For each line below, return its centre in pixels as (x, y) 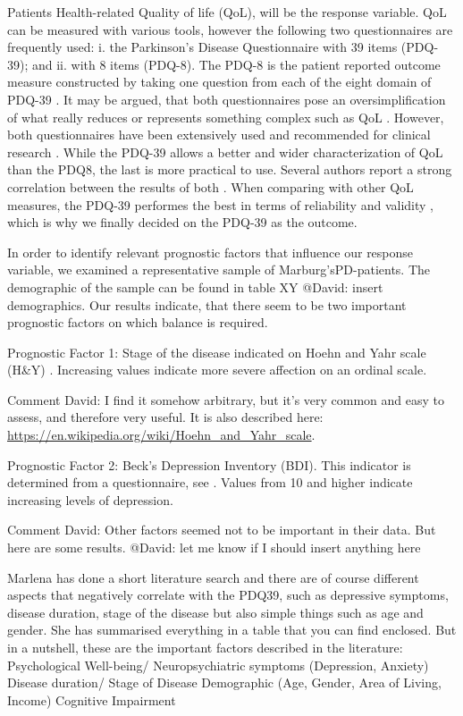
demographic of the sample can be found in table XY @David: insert (195, 286)
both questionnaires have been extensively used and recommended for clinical (219, 135)
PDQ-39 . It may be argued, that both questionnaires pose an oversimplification (227, 99)
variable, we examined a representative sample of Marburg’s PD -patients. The (219, 270)
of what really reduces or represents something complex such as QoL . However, (226, 117)
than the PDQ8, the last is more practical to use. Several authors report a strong (230, 169)
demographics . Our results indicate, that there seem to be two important (207, 304)
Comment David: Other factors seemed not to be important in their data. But (222, 530)
